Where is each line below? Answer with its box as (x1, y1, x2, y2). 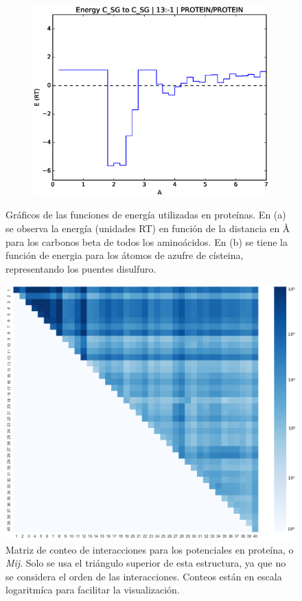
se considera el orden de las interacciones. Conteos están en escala (5, 569, 282, 583)
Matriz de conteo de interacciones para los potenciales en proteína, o (5, 542, 294, 556)
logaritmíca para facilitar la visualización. (5, 582, 180, 597)
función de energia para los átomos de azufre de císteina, (5, 248, 244, 262)
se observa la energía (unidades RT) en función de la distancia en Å (5, 221, 290, 235)
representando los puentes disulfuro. (5, 261, 156, 275)
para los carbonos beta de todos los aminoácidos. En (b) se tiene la (5, 234, 288, 249)
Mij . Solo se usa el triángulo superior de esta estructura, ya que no (5, 556, 286, 570)
